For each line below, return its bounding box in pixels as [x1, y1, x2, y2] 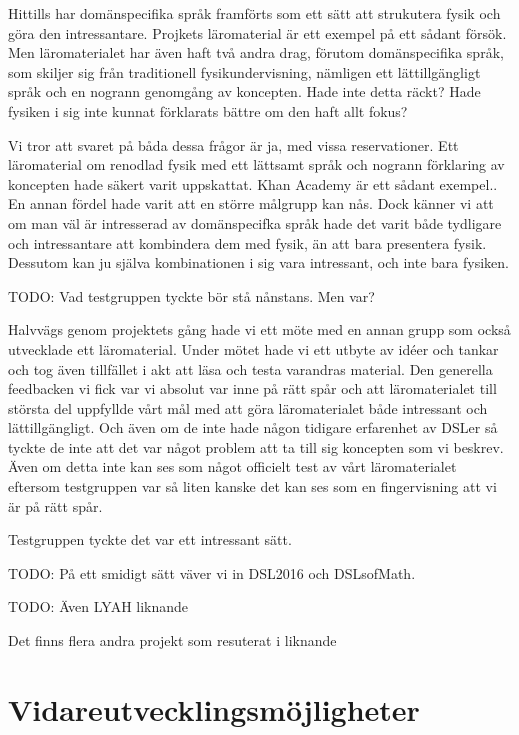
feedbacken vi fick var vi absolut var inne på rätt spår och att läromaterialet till [8, 378, 497, 399]
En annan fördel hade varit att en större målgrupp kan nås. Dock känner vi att [8, 193, 494, 214]
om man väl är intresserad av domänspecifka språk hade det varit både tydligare [8, 212, 502, 233]
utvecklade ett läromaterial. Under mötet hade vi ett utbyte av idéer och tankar [8, 338, 499, 359]
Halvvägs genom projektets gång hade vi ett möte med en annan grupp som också [8, 319, 511, 340]
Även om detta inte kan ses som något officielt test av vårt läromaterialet [8, 456, 457, 477]
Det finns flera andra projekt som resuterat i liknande [8, 630, 337, 651]
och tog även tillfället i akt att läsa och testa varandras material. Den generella [8, 358, 493, 379]
